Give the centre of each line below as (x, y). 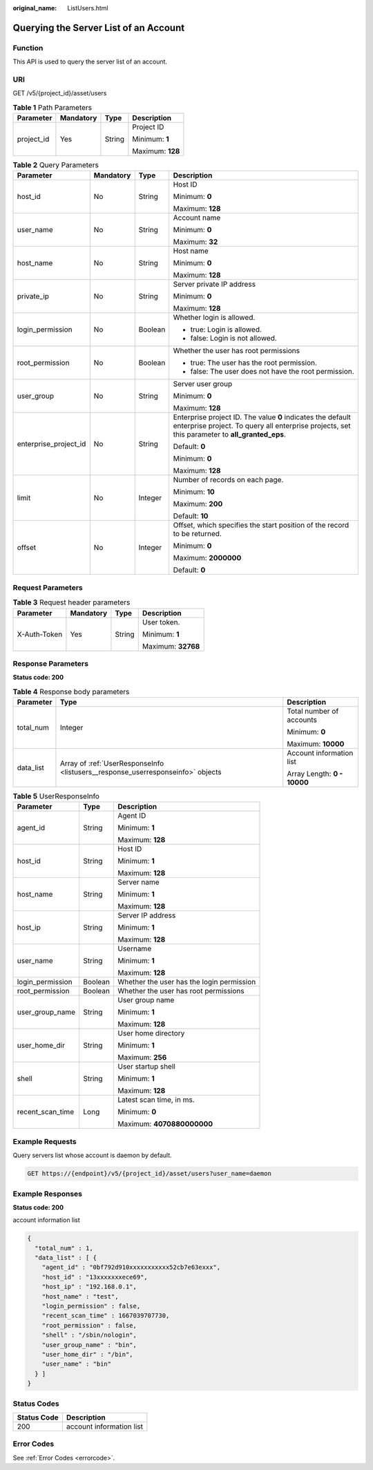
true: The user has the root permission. (254, 363)
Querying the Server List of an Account (99, 28)
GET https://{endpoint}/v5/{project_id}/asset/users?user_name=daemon (150, 1174)
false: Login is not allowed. (234, 338)
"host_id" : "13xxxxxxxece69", (95, 1277)
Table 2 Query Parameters (56, 165)
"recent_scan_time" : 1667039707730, (106, 1316)
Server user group (203, 384)
